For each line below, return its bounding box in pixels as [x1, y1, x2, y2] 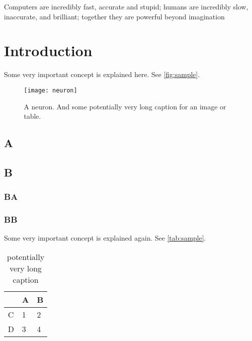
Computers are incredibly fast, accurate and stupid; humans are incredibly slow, [4, 1, 249, 11]
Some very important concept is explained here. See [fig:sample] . [4, 69, 200, 80]
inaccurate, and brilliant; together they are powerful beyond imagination [4, 11, 225, 21]
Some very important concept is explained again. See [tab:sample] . [4, 233, 206, 243]
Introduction [4, 40, 92, 61]
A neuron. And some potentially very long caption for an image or [24, 101, 226, 111]
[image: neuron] [24, 86, 78, 94]
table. [24, 111, 41, 121]
